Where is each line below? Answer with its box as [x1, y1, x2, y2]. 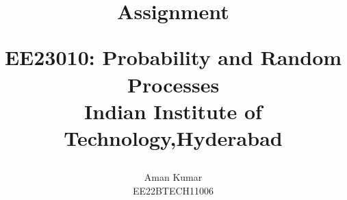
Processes [127, 70, 220, 98]
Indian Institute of [84, 97, 262, 125]
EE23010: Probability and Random [4, 43, 342, 71]
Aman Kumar [144, 170, 203, 184]
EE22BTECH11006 [132, 183, 214, 197]
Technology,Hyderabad [64, 123, 283, 151]
